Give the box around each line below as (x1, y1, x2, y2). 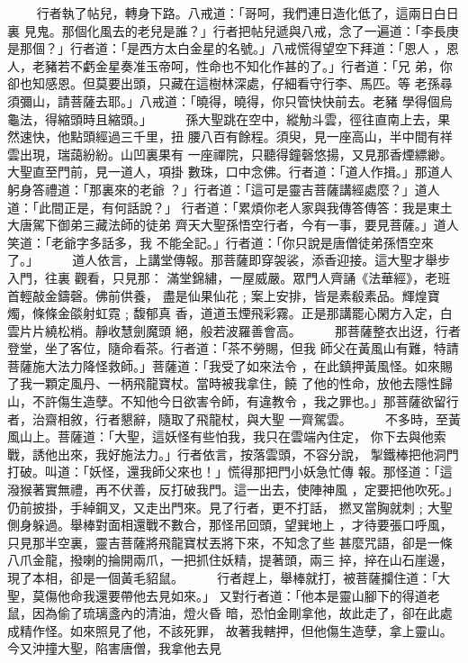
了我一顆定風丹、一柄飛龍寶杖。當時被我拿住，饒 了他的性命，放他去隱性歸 (7, 374, 453, 393)
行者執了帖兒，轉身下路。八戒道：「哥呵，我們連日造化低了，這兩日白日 (36, 4, 459, 22)
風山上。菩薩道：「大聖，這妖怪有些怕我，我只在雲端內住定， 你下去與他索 (7, 427, 446, 446)
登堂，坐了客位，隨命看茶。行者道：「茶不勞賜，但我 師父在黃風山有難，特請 (7, 339, 459, 358)
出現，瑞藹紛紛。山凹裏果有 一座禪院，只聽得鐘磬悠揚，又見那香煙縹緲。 (19, 144, 453, 163)
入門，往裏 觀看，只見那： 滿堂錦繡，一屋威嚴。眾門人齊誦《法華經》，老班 (7, 268, 451, 286)
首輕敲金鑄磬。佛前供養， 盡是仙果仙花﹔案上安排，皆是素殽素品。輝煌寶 (7, 286, 440, 304)
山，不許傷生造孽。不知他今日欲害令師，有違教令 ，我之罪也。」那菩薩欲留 (7, 392, 446, 411)
